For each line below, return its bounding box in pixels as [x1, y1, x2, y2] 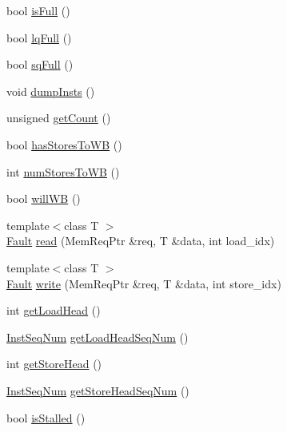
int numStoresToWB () [6, 163, 120, 180]
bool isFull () [6, 2, 70, 18]
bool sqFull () [6, 56, 74, 73]
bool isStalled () [6, 409, 86, 426]
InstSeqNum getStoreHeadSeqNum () [6, 382, 189, 398]
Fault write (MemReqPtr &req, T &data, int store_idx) [6, 275, 281, 291]
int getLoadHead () [6, 302, 101, 319]
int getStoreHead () [6, 355, 102, 372]
